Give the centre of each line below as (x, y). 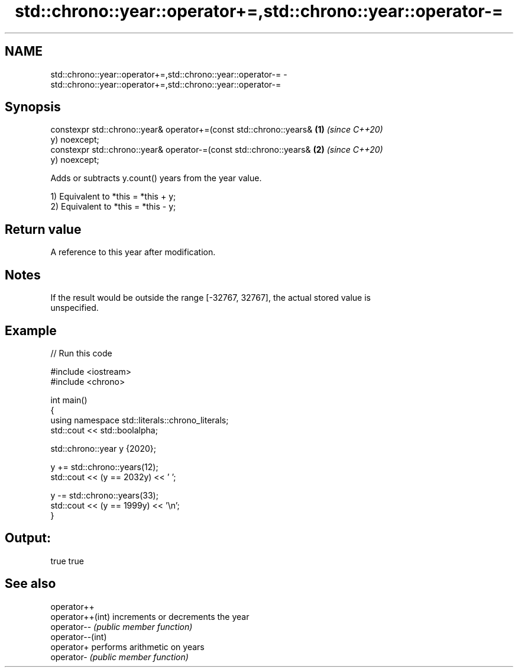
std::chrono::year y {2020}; (103, 448)
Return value (43, 229)
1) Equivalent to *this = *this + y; (113, 197)
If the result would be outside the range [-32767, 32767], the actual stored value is (211, 298)
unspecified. (75, 308)
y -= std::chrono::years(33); (104, 495)
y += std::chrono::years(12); (104, 467)
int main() (69, 400)
